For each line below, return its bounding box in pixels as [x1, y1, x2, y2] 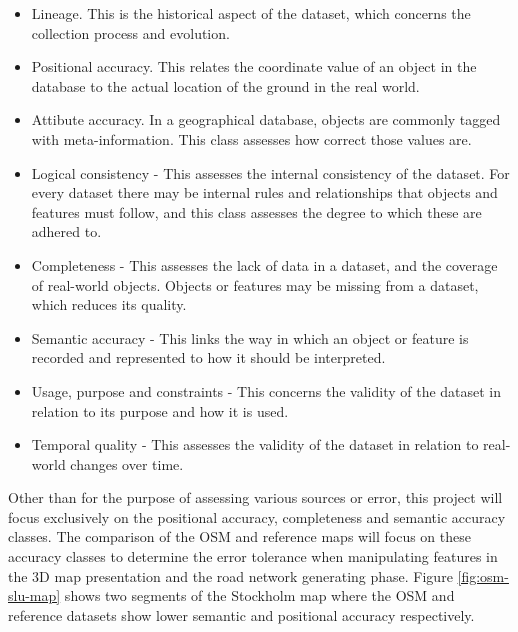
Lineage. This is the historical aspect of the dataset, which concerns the [31, 3, 471, 23]
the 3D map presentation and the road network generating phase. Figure [8, 565, 453, 586]
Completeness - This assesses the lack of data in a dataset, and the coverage [31, 254, 498, 275]
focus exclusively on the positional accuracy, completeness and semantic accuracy [8, 506, 506, 527]
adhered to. [31, 221, 102, 242]
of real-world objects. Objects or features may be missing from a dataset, [31, 274, 479, 295]
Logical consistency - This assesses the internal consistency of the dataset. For [31, 162, 510, 183]
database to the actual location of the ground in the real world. [31, 75, 420, 96]
